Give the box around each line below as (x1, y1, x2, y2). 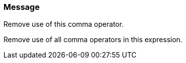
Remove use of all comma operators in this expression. (3, 35, 183, 44)
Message (3, 2, 40, 12)
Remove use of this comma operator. (3, 20, 124, 29)
